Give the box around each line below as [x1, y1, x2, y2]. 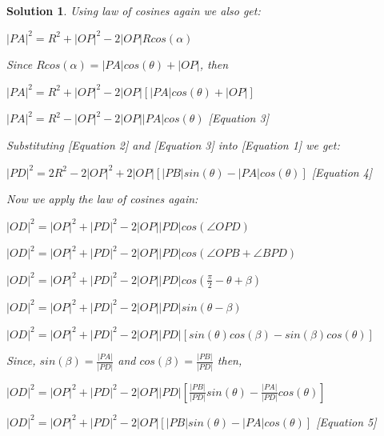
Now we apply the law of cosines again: [6, 190, 198, 207]
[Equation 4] [311, 163, 373, 180]
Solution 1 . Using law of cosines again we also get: [6, 2, 261, 18]
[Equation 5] [316, 413, 377, 430]
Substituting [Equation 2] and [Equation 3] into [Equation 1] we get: [6, 136, 340, 153]
